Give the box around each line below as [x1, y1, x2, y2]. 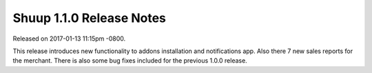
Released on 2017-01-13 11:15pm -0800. [12, 34, 126, 43]
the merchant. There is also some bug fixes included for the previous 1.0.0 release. [12, 56, 247, 65]
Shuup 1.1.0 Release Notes [12, 10, 167, 25]
